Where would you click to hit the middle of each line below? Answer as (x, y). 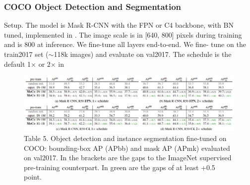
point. (33, 177)
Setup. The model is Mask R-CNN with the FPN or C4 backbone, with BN (119, 25)
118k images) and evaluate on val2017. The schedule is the (143, 54)
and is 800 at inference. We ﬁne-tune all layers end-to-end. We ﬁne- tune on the (125, 44)
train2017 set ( (26, 54)
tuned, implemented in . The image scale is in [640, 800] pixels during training (123, 34)
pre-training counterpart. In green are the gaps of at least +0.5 (120, 167)
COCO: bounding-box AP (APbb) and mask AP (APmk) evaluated (127, 148)
